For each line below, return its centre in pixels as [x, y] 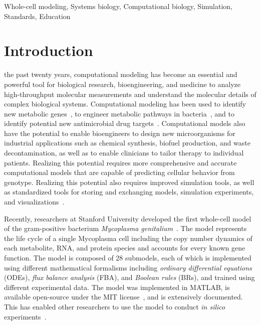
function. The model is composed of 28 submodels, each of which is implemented [128, 257]
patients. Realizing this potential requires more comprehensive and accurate [120, 162]
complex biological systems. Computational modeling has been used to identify [125, 104]
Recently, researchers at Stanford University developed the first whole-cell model [128, 218]
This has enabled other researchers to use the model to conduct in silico [115, 306]
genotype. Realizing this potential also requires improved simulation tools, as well [129, 182]
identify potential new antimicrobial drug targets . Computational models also [125, 123]
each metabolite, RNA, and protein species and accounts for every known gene [125, 248]
